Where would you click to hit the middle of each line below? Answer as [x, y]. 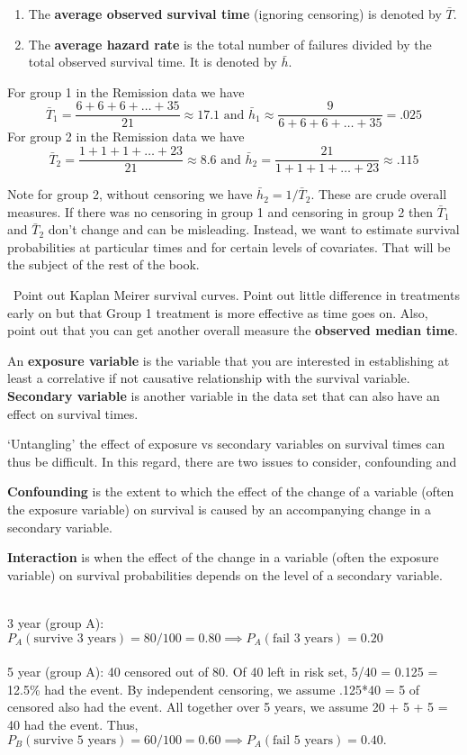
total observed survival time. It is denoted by [153, 62]
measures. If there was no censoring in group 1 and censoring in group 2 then [220, 211]
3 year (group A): [56, 622]
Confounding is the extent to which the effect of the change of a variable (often [231, 491]
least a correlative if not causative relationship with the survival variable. [209, 378]
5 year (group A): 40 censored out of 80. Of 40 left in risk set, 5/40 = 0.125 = [223, 672]
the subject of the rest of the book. [103, 264]
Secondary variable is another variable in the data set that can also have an [224, 396]
